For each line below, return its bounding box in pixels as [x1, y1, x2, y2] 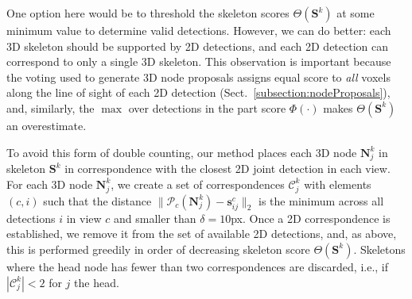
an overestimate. [6, 117, 87, 133]
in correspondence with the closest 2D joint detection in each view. [64, 160, 391, 177]
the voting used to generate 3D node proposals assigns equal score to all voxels [6, 68, 391, 85]
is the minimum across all [258, 192, 384, 209]
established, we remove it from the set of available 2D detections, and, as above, [6, 225, 397, 242]
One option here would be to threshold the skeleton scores [6, 5, 290, 21]
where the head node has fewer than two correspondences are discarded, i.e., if [6, 258, 389, 274]
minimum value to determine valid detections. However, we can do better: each [6, 22, 391, 38]
